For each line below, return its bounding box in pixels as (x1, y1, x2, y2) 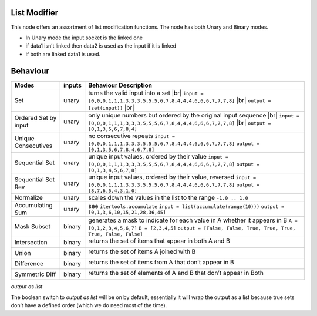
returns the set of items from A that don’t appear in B (88, 258, 234, 266)
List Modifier (11, 8, 59, 18)
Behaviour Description (88, 81, 153, 89)
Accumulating (14, 201, 53, 209)
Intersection (14, 238, 48, 246)
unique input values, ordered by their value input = (88, 152, 229, 160)
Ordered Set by (14, 114, 57, 122)
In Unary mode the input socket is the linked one (25, 34, 143, 41)
